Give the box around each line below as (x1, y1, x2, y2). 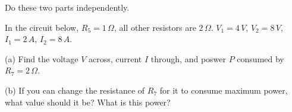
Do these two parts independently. (5, 1, 130, 13)
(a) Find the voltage (5, 52, 79, 65)
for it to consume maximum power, (159, 84, 288, 96)
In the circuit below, (5, 21, 79, 33)
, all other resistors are (114, 21, 196, 33)
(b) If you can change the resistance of (5, 84, 145, 96)
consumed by (237, 52, 284, 65)
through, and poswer (150, 52, 226, 65)
